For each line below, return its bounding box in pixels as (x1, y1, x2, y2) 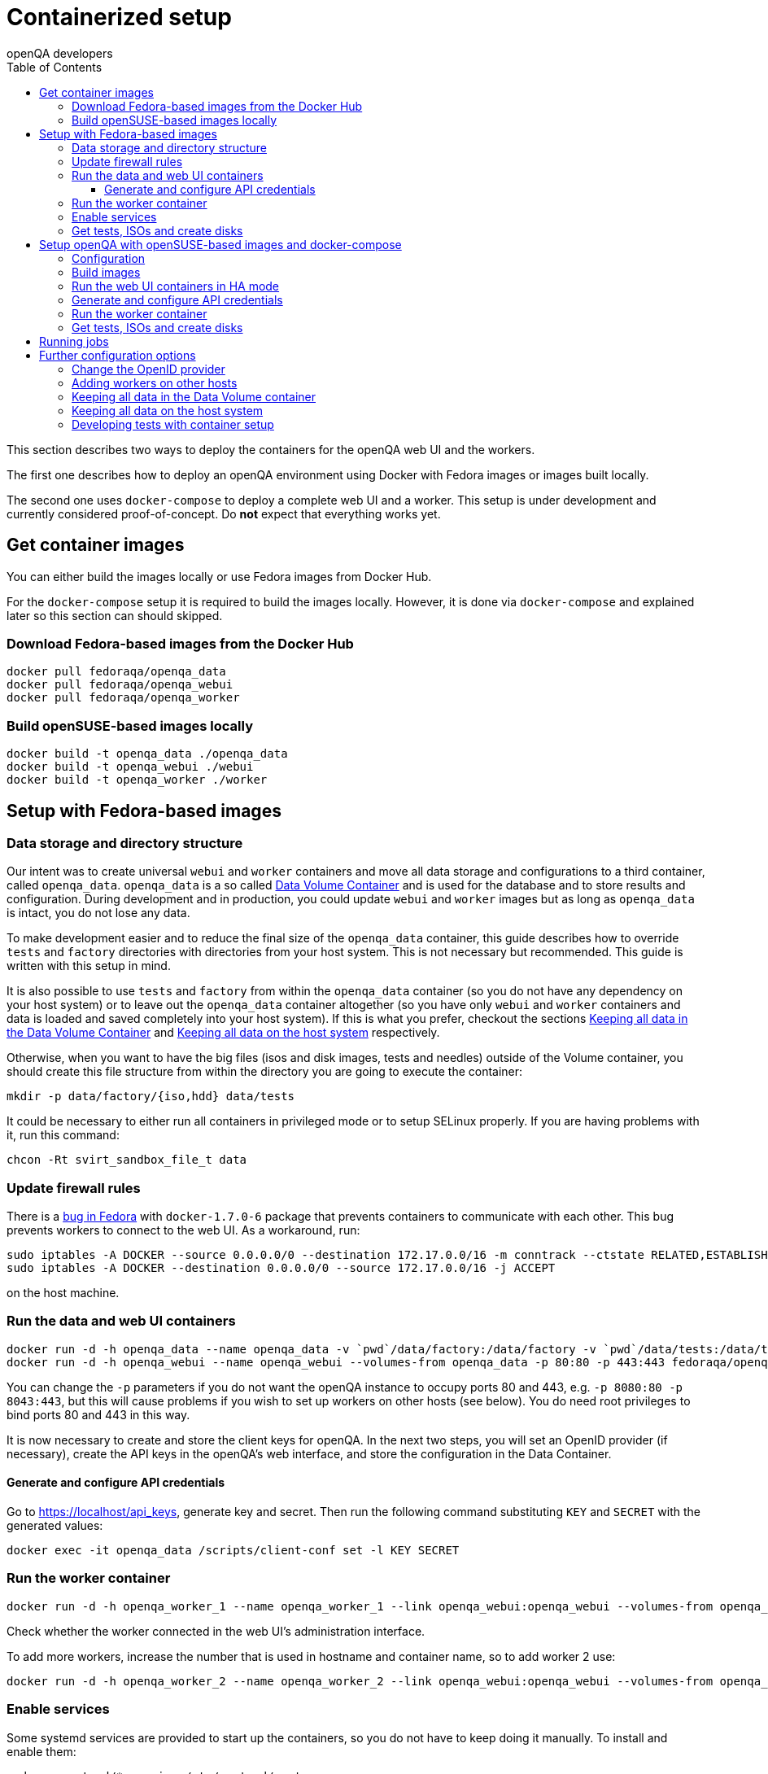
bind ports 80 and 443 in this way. (7, 1407, 190, 1422)
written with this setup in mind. (7, 959, 171, 973)
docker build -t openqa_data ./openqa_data (7, 747, 288, 761)
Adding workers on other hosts (72, 375, 238, 390)
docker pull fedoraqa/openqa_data (7, 665, 226, 679)
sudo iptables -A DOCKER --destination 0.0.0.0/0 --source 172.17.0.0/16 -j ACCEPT (7, 1261, 556, 1275)
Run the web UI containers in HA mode (72, 278, 280, 293)
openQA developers (7, 46, 113, 60)
